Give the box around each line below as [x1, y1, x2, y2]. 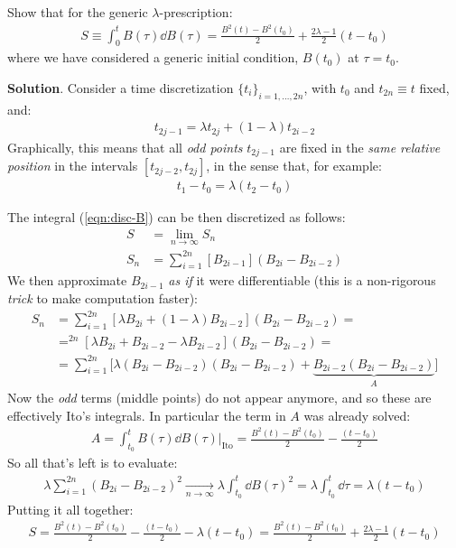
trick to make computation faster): [7, 289, 199, 308]
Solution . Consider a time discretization [7, 78, 234, 97]
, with [303, 78, 337, 97]
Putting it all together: [7, 499, 134, 518]
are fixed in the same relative [279, 137, 441, 156]
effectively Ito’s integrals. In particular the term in [7, 405, 286, 424]
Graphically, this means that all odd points [7, 137, 243, 156]
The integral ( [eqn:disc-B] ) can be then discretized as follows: [7, 208, 346, 227]
